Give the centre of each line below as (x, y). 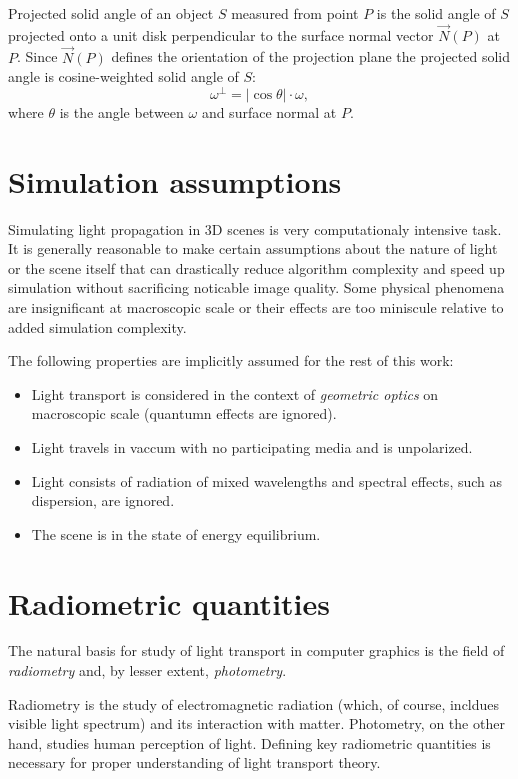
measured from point (295, 13)
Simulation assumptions (175, 180)
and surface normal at (269, 111)
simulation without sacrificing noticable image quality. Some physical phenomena (256, 287)
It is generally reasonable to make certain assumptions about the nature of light (253, 248)
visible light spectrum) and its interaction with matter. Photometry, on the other (256, 723)
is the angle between (121, 111)
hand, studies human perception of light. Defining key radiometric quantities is (249, 742)
